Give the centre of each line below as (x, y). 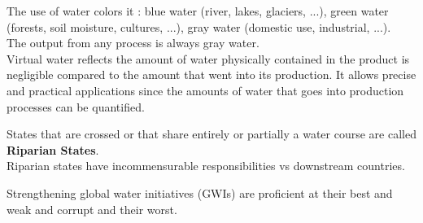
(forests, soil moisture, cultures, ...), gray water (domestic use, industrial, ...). (199, 26)
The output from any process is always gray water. (133, 43)
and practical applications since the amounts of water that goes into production (205, 90)
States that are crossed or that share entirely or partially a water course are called (211, 134)
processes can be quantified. (76, 106)
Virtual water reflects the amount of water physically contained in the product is (208, 58)
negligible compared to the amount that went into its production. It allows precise (211, 74)
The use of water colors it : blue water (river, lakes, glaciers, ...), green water (198, 11)
